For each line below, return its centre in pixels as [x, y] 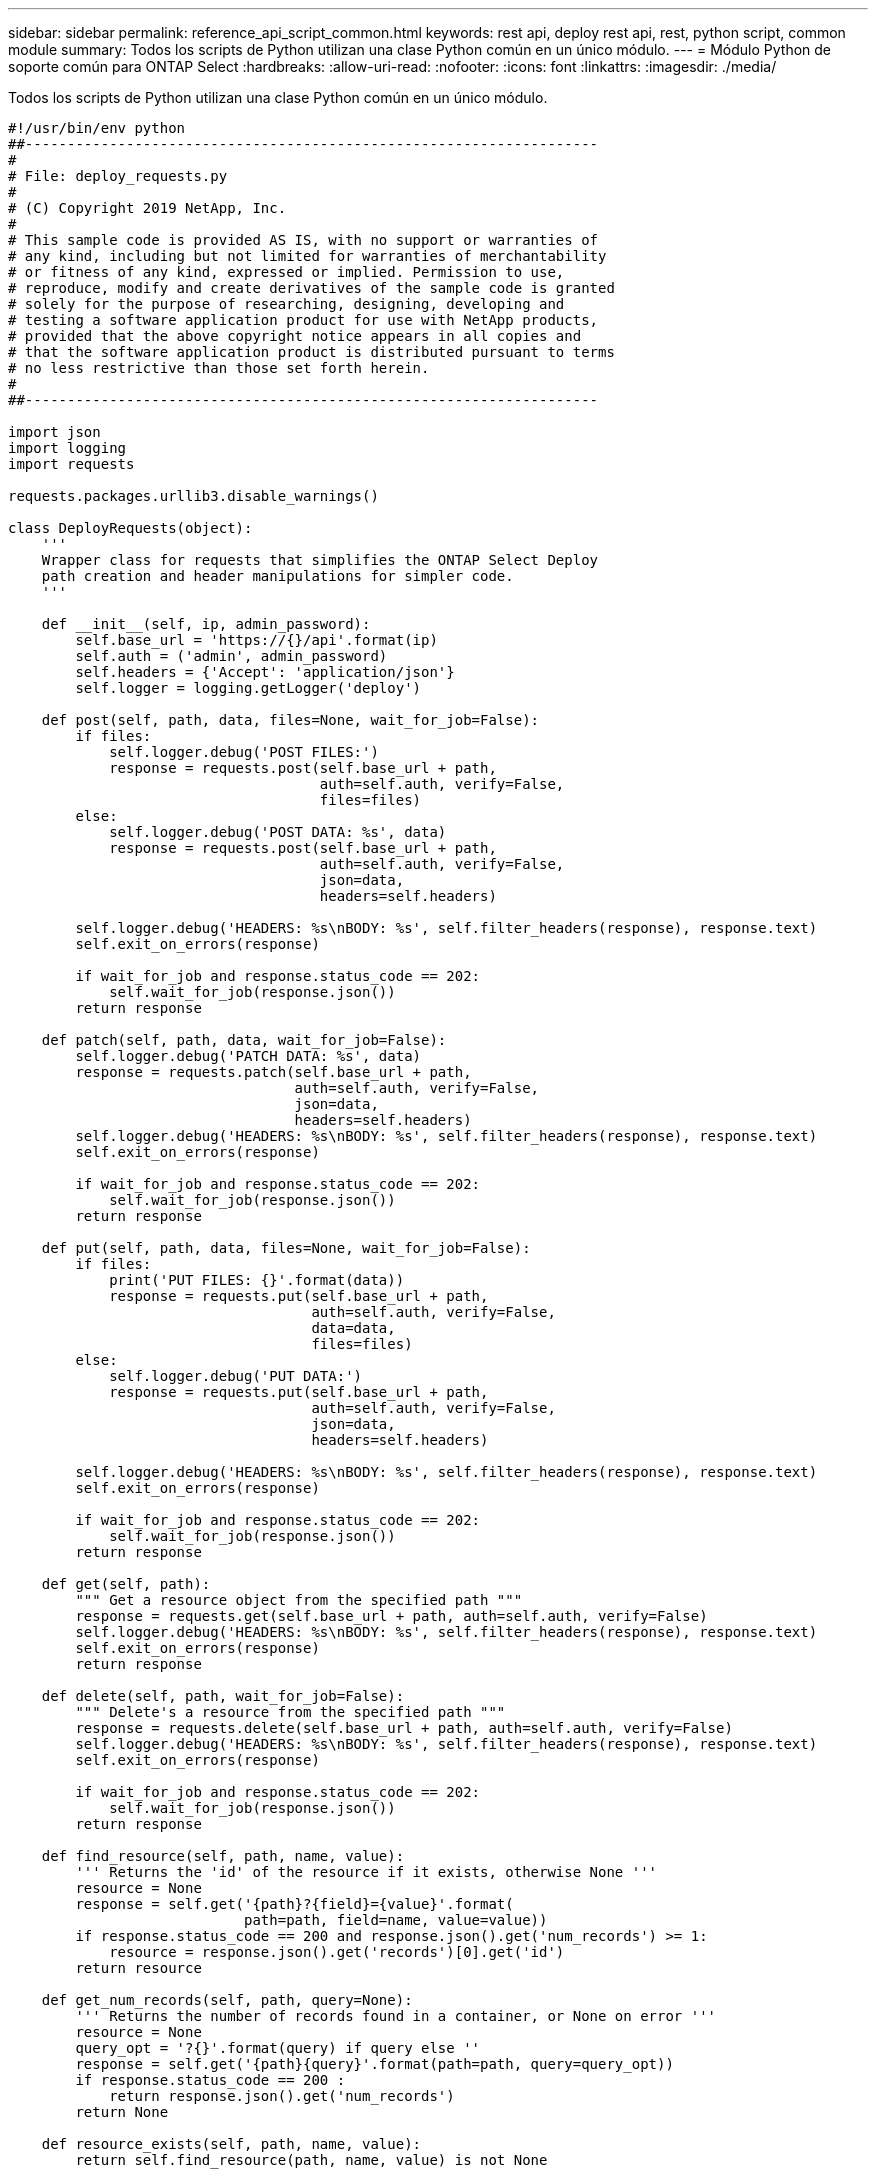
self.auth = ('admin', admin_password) [231, 656]
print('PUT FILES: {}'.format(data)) [257, 1280]
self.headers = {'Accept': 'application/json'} [265, 672]
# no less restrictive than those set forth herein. [219, 368]
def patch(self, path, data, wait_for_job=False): [244, 1040]
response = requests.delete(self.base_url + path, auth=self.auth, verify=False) [404, 1728]
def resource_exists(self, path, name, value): [231, 2144]
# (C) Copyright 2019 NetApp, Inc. [147, 208]
